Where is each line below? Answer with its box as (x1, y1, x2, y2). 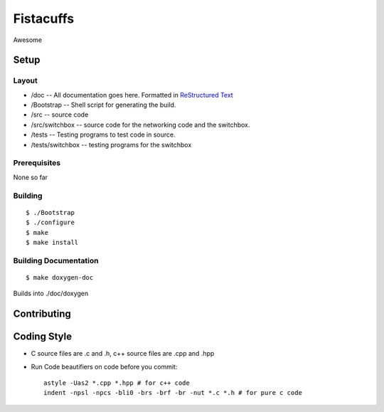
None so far (13, 173, 48, 181)
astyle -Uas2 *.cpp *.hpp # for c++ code (43, 379, 190, 387)
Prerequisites (13, 158, 60, 168)
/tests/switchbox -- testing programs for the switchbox (31, 140, 192, 149)
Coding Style (13, 331, 73, 343)
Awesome (13, 36, 43, 44)
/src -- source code (31, 110, 89, 119)
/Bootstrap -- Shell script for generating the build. (31, 100, 176, 110)
